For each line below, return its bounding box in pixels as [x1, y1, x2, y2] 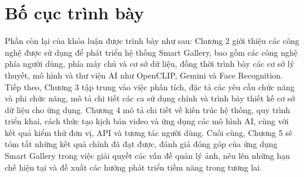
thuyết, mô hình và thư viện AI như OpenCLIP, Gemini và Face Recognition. [5, 69, 283, 81]
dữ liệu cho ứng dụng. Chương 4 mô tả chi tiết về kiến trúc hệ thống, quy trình [5, 103, 291, 115]
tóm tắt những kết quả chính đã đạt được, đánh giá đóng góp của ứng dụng [5, 138, 278, 150]
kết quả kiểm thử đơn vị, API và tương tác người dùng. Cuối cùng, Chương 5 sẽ [5, 126, 293, 138]
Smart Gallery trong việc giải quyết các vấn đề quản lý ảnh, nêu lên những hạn [5, 149, 291, 162]
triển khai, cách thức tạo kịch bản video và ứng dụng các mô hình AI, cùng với [5, 115, 289, 127]
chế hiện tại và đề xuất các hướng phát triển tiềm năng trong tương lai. [5, 161, 262, 173]
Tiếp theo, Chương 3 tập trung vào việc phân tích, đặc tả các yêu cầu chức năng [5, 80, 295, 93]
